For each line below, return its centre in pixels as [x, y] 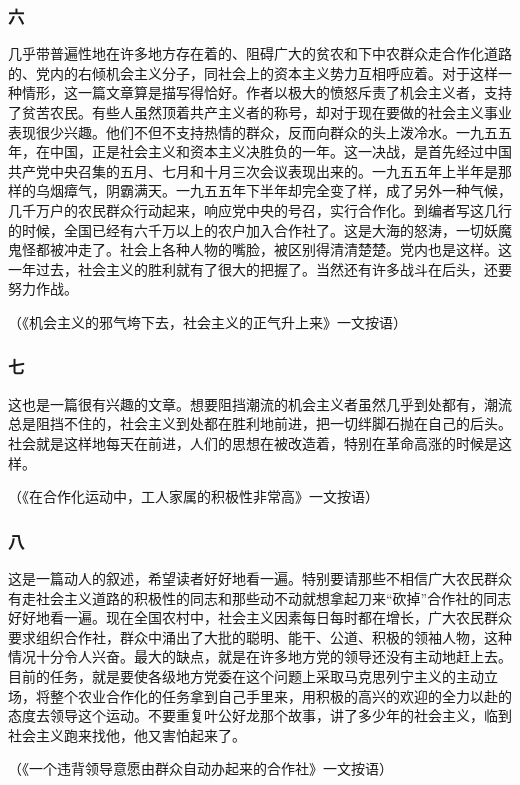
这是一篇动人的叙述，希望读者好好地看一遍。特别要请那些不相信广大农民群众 [260, 577]
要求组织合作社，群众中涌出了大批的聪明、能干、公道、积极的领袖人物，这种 [260, 636]
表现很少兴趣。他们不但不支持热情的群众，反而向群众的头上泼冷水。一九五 [253, 131]
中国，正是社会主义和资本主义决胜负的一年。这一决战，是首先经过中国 [280, 151]
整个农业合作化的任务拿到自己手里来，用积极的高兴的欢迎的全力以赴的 [280, 695]
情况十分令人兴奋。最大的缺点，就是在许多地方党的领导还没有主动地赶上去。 [260, 656]
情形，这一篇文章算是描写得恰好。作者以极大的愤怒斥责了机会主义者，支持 [266, 92]
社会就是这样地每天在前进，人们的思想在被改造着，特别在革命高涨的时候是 [253, 442]
